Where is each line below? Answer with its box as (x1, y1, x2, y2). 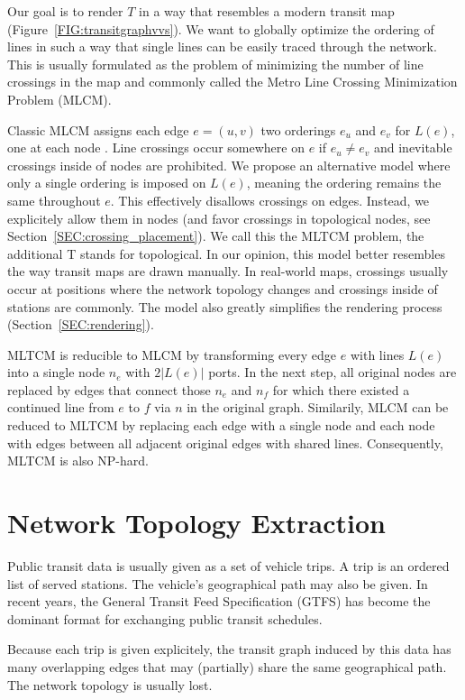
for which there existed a (272, 380, 410, 399)
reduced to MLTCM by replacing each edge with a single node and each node (7, 416, 435, 435)
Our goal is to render (7, 2, 123, 20)
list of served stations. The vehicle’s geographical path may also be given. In (7, 574, 428, 593)
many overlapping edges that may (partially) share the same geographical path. (7, 657, 447, 676)
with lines (350, 345, 405, 364)
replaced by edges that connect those (7, 380, 211, 399)
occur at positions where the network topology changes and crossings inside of (7, 279, 438, 298)
